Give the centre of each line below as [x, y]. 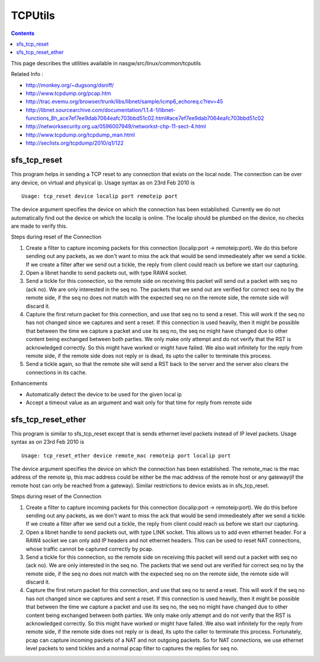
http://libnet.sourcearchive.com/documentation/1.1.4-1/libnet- [101, 110]
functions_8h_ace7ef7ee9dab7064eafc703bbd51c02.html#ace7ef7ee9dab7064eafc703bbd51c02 [145, 118]
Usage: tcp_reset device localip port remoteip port [100, 196]
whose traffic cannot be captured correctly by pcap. [89, 549]
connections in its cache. [56, 372]
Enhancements [29, 383]
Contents [23, 33]
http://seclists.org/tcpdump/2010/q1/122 [75, 143]
